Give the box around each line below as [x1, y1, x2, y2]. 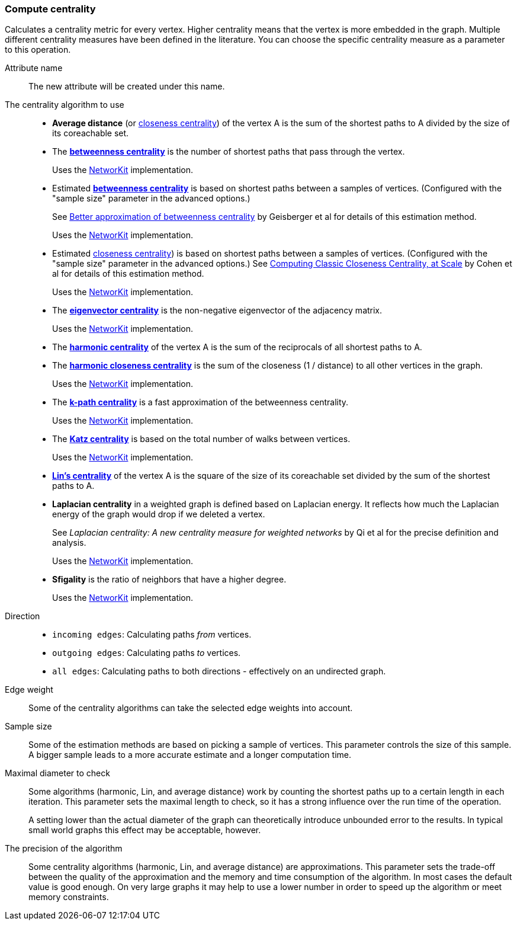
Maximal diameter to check [5, 768, 110, 779]
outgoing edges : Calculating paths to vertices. [52, 648, 241, 658]
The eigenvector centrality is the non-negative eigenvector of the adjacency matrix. [52, 305, 383, 316]
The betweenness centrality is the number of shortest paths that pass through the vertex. [52, 146, 405, 157]
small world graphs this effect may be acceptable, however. [28, 825, 261, 836]
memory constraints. [28, 892, 109, 902]
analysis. [52, 537, 86, 548]
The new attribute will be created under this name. [28, 81, 225, 92]
